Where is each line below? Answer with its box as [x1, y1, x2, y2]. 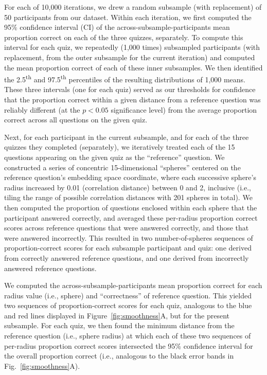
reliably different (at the [4, 104, 80, 115]
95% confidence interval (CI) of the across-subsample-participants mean [4, 22, 230, 32]
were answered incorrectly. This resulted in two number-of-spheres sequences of [4, 232, 253, 243]
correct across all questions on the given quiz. [4, 114, 148, 125]
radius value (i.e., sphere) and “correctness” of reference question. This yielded [4, 290, 252, 300]
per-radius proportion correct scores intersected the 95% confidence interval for [4, 340, 253, 351]
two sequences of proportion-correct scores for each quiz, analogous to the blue [4, 300, 252, 311]
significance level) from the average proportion [111, 104, 257, 115]
